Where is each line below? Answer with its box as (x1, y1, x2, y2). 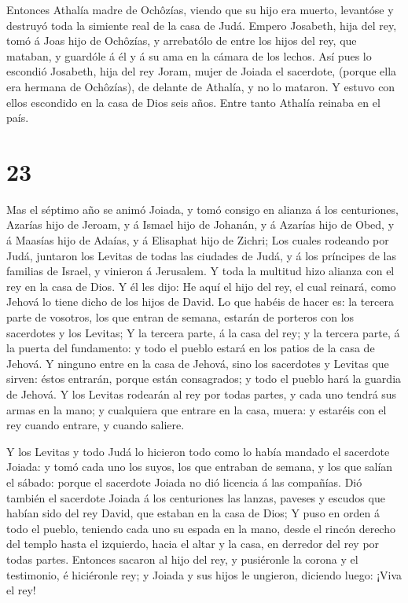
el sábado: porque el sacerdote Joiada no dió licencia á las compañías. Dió (6, 473, 362, 490)
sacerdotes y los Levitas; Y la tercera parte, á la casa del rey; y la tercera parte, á (6, 324, 400, 340)
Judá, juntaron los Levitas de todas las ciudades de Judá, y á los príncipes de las (6, 247, 396, 263)
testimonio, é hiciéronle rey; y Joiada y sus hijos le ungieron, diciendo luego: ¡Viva (6, 566, 402, 583)
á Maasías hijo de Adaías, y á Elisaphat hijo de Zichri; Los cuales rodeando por (6, 232, 389, 248)
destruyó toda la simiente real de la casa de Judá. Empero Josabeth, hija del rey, (6, 17, 397, 33)
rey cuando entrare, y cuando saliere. (6, 417, 185, 433)
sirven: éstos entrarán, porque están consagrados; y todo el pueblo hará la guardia (6, 370, 402, 387)
